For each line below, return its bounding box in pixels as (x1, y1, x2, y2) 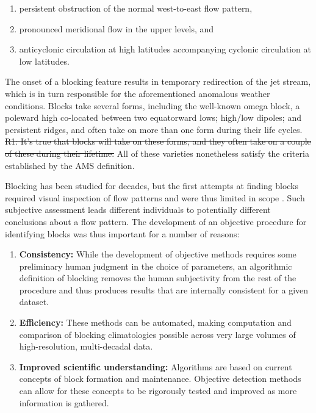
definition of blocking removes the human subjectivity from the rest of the (19, 271, 296, 284)
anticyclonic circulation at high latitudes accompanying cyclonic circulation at (19, 43, 311, 56)
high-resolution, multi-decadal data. (19, 340, 153, 353)
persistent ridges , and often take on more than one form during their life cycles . (5, 123, 303, 135)
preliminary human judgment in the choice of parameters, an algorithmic (19, 259, 292, 272)
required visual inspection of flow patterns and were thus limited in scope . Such (5, 191, 305, 204)
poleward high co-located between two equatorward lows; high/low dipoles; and (5, 111, 301, 124)
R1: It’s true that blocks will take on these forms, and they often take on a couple (5, 135, 311, 148)
